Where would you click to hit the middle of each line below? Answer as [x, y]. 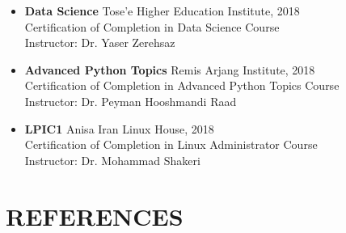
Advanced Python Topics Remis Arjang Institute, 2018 [170, 69]
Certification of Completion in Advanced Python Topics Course [182, 85]
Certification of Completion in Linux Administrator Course [171, 144]
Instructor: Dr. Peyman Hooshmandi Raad [131, 101]
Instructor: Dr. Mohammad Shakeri [112, 160]
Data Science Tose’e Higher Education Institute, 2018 [162, 11]
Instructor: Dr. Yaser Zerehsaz [100, 42]
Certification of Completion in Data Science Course [152, 26]
